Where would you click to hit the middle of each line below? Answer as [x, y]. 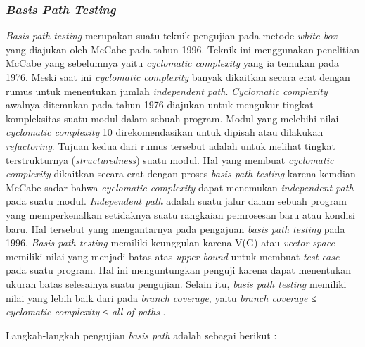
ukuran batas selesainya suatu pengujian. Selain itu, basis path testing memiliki [176, 283]
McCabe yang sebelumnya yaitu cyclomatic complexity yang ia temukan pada [172, 63]
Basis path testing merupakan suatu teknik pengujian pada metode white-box [172, 36]
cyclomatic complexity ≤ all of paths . [86, 311]
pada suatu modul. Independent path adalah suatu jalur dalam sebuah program [176, 201]
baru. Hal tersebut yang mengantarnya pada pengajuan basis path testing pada [175, 228]
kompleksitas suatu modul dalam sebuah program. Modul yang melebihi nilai [172, 118]
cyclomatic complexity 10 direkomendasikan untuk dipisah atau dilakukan [165, 132]
